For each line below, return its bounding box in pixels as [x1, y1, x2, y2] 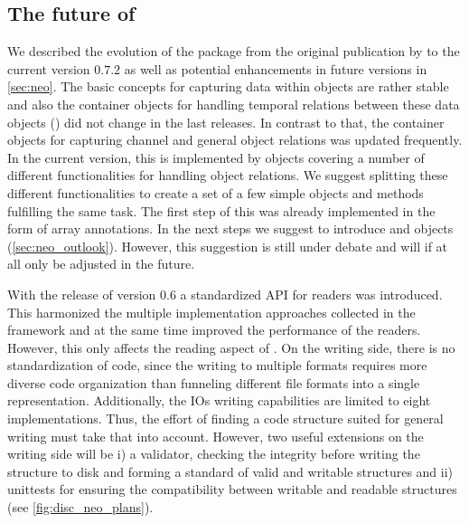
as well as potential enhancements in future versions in [124, 59, 427, 78]
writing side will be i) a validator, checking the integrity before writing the [7, 444, 420, 463]
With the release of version [7, 284, 156, 303]
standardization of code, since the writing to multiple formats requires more [7, 356, 427, 375]
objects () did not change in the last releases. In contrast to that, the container [7, 112, 445, 131]
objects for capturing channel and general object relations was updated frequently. [7, 130, 463, 149]
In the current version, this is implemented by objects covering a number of [7, 147, 425, 166]
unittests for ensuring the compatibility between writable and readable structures [7, 480, 457, 499]
